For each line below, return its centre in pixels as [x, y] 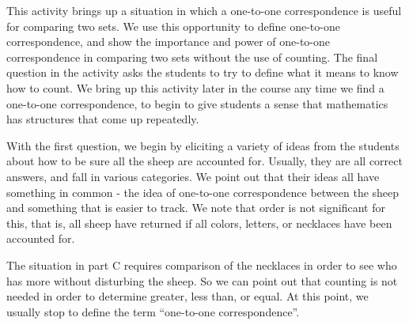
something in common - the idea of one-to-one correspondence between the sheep [203, 192]
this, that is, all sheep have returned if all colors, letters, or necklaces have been [199, 223]
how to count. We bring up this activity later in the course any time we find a [195, 87]
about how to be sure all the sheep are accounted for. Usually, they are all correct [204, 161]
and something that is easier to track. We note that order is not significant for [196, 208]
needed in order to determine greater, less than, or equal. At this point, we [187, 296]
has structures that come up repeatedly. [103, 119]
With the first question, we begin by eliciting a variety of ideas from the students [203, 145]
